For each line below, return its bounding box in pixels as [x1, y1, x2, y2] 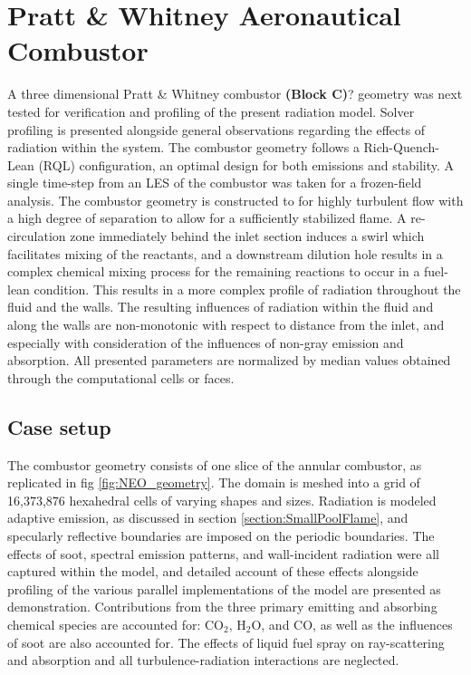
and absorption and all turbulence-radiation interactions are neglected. [7, 651, 399, 670]
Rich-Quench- [363, 138, 439, 157]
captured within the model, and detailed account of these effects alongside [7, 562, 418, 581]
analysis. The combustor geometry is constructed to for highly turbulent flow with [7, 190, 464, 209]
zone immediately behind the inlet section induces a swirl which [70, 227, 425, 246]
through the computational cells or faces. [7, 368, 235, 387]
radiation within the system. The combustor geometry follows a [7, 138, 360, 157]
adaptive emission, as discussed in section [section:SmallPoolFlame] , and [7, 508, 409, 527]
